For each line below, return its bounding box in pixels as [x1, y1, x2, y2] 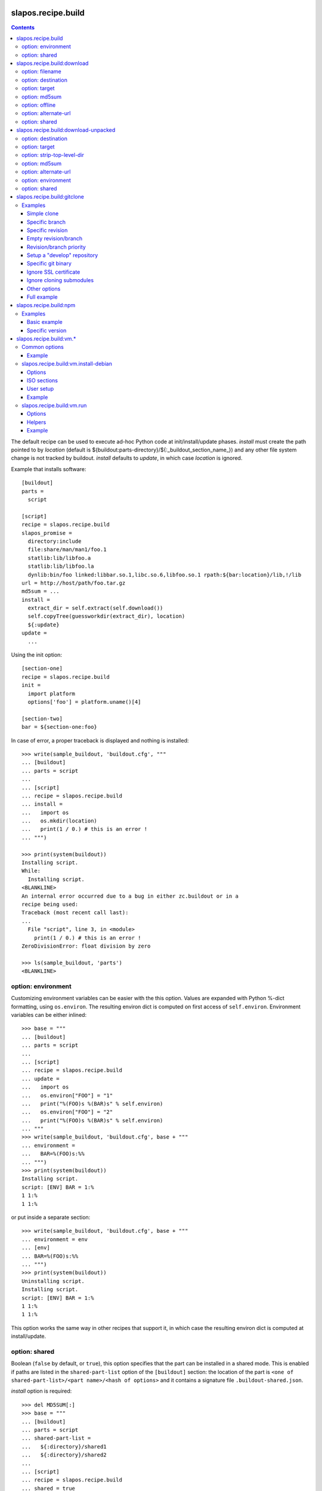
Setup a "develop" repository [27, 252, 98, 259]
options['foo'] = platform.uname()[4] [27, 698, 141, 705]
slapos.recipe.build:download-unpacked [16, 126, 116, 134]
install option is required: [11, 1387, 72, 1395]
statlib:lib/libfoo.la [27, 563, 94, 570]
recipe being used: [21, 901, 79, 908]
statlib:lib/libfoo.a [27, 555, 91, 561]
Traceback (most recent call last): [21, 910, 129, 916]
